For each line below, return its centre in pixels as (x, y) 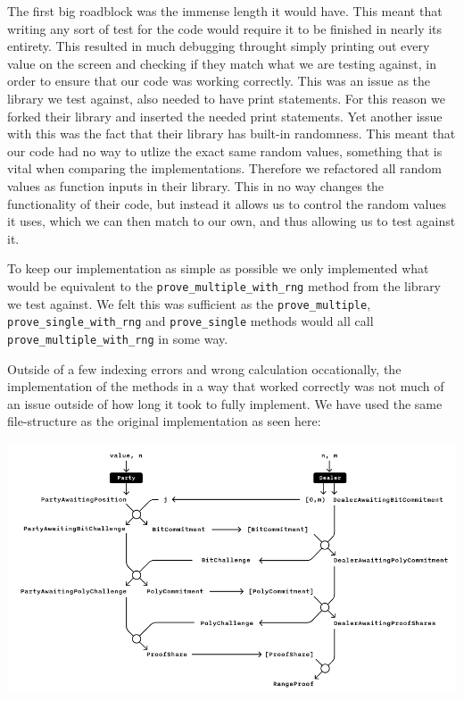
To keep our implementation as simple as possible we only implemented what (218, 268)
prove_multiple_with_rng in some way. (118, 338)
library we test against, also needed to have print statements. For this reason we (226, 98)
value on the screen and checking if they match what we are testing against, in (222, 63)
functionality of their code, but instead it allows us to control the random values (227, 203)
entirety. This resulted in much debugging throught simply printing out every (219, 46)
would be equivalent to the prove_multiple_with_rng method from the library (224, 285)
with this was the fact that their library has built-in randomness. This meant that (232, 134)
